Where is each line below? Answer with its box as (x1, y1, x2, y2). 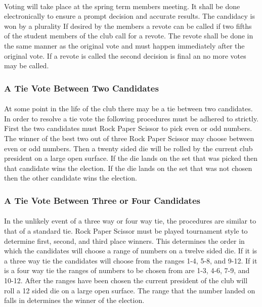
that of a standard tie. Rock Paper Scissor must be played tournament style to (4, 225, 248, 236)
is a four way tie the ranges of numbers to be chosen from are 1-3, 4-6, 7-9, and (4, 265, 250, 276)
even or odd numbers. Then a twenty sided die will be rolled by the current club (4, 143, 253, 153)
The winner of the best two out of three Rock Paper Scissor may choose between (4, 133, 254, 143)
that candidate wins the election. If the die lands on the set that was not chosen (4, 162, 252, 173)
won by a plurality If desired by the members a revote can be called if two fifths (4, 20, 252, 31)
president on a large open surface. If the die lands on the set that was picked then (4, 153, 257, 163)
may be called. (4, 60, 49, 71)
